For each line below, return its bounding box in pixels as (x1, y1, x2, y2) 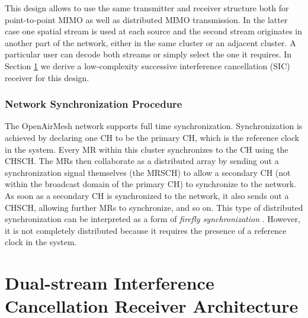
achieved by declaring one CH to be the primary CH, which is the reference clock (5, 131, 300, 143)
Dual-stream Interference (5, 271, 214, 295)
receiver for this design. (5, 71, 89, 83)
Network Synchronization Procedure (5, 97, 182, 111)
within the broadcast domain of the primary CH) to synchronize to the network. (5, 178, 296, 190)
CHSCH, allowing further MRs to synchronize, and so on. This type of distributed (5, 201, 303, 213)
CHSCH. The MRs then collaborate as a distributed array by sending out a (5, 155, 279, 167)
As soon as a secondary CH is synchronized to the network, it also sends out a (5, 189, 289, 201)
